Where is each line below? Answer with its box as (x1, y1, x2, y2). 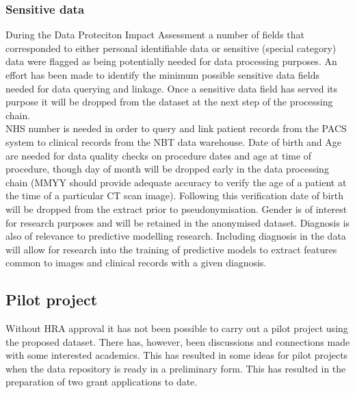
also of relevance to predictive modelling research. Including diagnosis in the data (5, 229, 346, 243)
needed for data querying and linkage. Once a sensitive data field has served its (5, 81, 338, 95)
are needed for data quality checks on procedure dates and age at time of (5, 148, 312, 162)
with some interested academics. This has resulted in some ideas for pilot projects (5, 348, 348, 362)
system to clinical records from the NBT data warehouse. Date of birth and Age (5, 134, 341, 149)
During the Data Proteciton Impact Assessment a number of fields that (5, 27, 305, 42)
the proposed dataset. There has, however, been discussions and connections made (5, 334, 350, 348)
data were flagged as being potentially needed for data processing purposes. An (5, 54, 337, 68)
